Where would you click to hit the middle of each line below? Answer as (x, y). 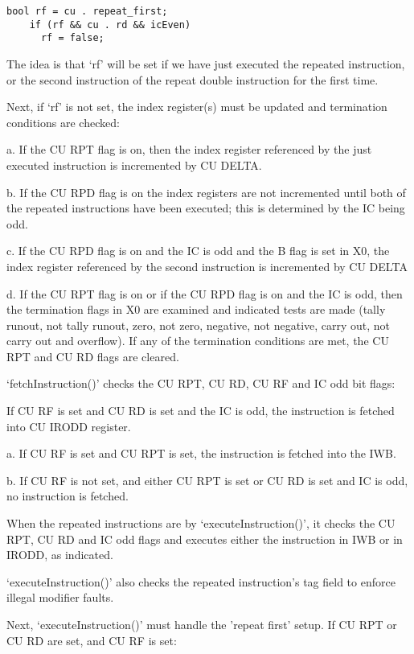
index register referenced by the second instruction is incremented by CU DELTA (207, 266)
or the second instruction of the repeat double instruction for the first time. (193, 79)
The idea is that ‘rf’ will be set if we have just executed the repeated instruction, (206, 63)
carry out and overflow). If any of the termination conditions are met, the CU (198, 341)
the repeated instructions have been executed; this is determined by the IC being (206, 208)
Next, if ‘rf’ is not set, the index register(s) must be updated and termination (197, 107)
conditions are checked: (63, 122)
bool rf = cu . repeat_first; (87, 11)
